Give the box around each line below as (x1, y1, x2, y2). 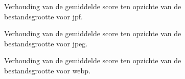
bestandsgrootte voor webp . (4, 65, 91, 75)
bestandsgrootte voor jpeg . (4, 38, 88, 48)
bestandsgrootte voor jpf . (4, 11, 83, 21)
